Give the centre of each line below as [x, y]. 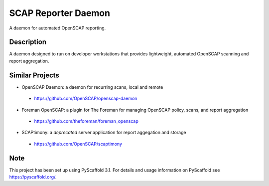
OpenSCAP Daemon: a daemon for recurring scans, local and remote [92, 87]
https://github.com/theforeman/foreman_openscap [86, 121]
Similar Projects [34, 75]
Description [28, 42]
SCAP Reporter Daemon [60, 13]
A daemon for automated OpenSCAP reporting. [58, 28]
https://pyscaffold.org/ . [33, 177]
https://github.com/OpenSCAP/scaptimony [78, 144]
